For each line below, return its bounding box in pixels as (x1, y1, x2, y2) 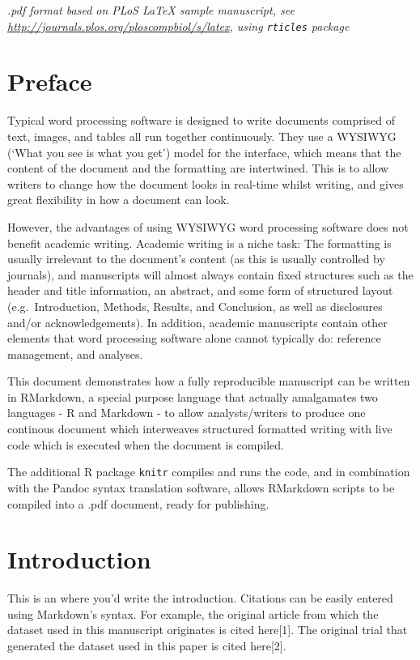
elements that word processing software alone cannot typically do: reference (7, 330, 381, 347)
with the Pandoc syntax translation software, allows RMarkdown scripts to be (7, 479, 395, 496)
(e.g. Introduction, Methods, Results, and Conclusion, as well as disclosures (7, 297, 383, 314)
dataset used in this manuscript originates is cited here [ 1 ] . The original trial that (7, 621, 408, 638)
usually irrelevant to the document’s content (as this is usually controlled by (7, 250, 385, 267)
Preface (7, 65, 92, 98)
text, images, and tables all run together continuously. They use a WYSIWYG (7, 127, 397, 144)
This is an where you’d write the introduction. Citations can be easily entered (7, 590, 393, 607)
